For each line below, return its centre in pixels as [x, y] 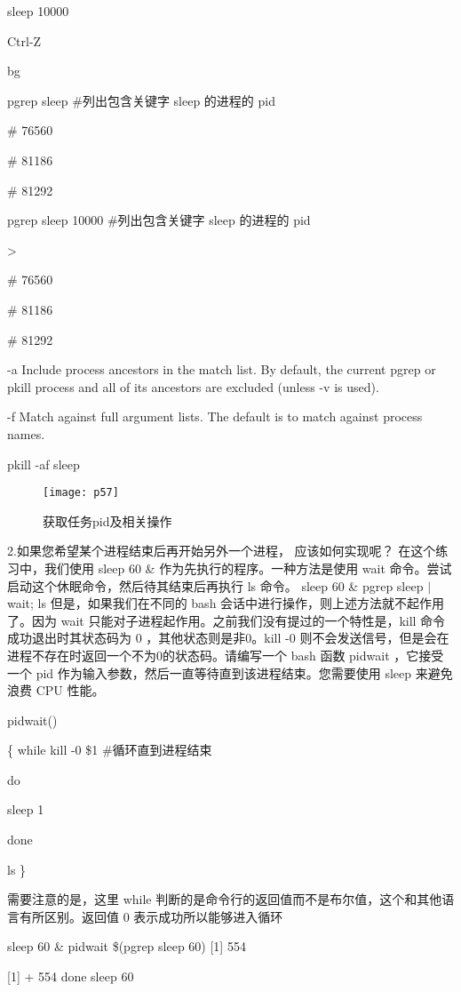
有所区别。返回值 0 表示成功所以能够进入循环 [151, 916]
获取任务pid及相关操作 [107, 520]
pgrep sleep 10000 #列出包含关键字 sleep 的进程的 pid [159, 220]
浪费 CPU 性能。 [56, 690]
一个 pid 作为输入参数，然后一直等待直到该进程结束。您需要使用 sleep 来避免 [230, 672]
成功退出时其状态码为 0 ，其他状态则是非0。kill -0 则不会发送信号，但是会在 [228, 638]
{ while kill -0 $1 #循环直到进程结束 [110, 750]
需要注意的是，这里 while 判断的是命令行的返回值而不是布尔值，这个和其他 [225, 899]
